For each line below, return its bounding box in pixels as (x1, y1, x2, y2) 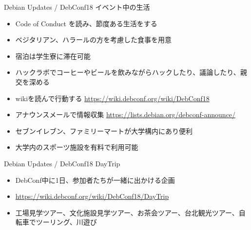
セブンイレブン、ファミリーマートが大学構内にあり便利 (15, 125, 193, 136)
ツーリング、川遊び (36, 217, 97, 227)
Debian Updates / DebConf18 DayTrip (4, 158, 120, 168)
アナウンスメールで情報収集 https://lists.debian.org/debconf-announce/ (15, 109, 236, 120)
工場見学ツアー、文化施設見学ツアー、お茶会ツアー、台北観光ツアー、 (15, 207, 239, 217)
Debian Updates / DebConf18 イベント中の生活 (4, 2, 150, 12)
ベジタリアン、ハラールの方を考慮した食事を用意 (15, 35, 172, 45)
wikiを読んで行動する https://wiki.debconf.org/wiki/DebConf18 (15, 93, 210, 103)
